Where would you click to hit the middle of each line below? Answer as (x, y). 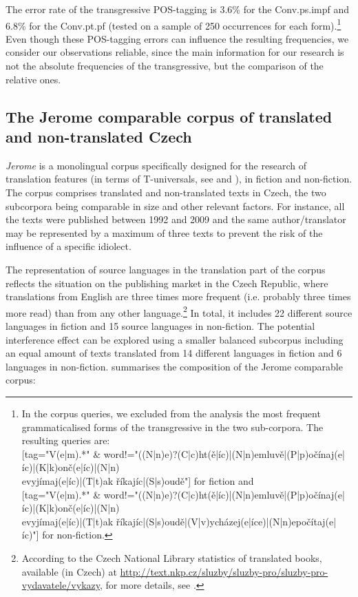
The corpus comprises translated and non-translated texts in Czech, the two (166, 192)
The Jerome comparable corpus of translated (169, 116)
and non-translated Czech (99, 136)
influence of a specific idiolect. (69, 246)
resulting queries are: (66, 440)
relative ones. (33, 79)
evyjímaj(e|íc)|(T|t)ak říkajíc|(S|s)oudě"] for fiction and (138, 480)
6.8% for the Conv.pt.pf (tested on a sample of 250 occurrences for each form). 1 (173, 24)
